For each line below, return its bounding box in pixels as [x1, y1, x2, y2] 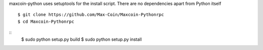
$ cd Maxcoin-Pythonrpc [18, 18, 75, 24]
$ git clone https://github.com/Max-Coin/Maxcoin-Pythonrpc [18, 12, 164, 17]
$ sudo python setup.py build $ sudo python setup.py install [21, 36, 142, 42]
